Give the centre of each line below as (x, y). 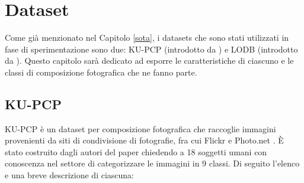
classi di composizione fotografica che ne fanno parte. (101, 72)
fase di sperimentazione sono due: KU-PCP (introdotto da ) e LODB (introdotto (151, 49)
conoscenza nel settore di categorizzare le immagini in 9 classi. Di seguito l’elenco (152, 163)
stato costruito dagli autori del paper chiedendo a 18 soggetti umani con (136, 151)
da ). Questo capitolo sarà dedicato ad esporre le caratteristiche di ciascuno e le (149, 61)
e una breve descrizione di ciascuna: (69, 175)
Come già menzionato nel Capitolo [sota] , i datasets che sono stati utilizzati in (147, 37)
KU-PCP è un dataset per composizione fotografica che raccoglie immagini (140, 128)
